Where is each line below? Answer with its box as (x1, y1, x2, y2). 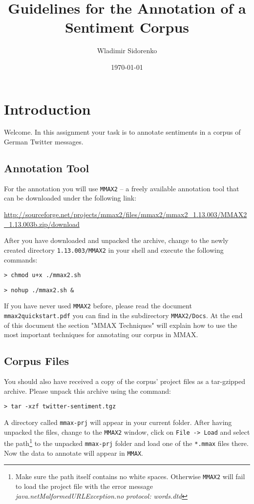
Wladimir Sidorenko (97, 45, 157, 56)
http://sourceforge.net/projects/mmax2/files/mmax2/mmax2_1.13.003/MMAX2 (4, 209, 247, 220)
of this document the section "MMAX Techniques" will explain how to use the (4, 320, 237, 330)
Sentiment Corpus (64, 17, 190, 37)
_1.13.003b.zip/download (4, 219, 80, 229)
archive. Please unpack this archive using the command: (4, 385, 171, 396)
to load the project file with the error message (15, 481, 153, 491)
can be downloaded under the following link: (4, 193, 137, 203)
